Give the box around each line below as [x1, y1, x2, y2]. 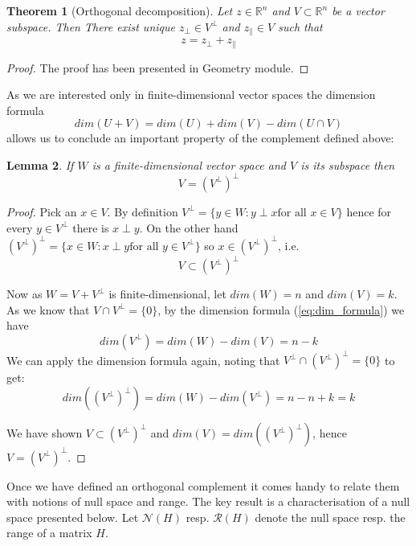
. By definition [107, 203, 178, 220]
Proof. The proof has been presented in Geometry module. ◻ [6, 59, 309, 76]
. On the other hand [139, 219, 239, 236]
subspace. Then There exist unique [6, 18, 175, 35]
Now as [6, 285, 43, 302]
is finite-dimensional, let [108, 285, 226, 302]
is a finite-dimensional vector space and [92, 156, 286, 173]
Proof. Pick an [6, 203, 77, 220]
